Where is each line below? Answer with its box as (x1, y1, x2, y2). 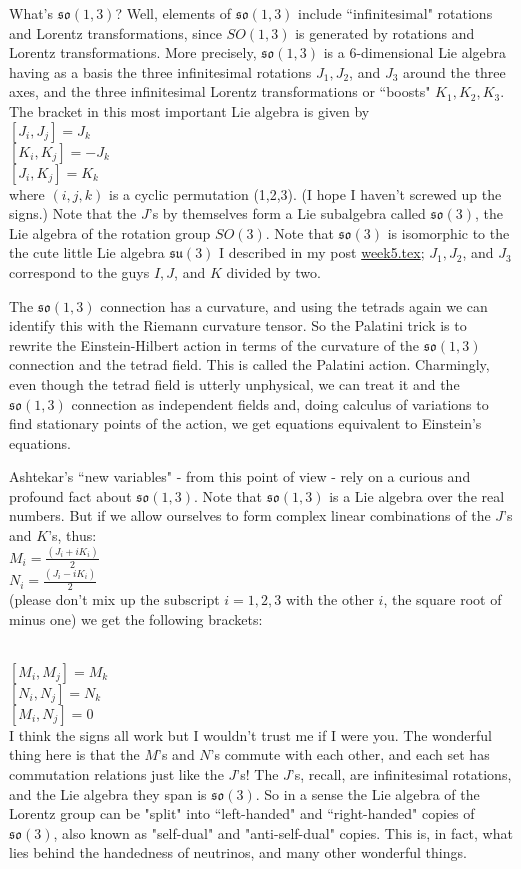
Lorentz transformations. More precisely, (9, 42, 257, 63)
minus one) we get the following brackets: (9, 608, 263, 629)
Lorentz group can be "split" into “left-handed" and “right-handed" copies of (9, 803, 475, 824)
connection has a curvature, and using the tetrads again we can (100, 295, 488, 316)
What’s (9, 3, 54, 23)
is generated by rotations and (295, 22, 475, 43)
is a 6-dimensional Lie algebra (323, 42, 507, 63)
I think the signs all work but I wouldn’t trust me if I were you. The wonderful (9, 724, 492, 745)
